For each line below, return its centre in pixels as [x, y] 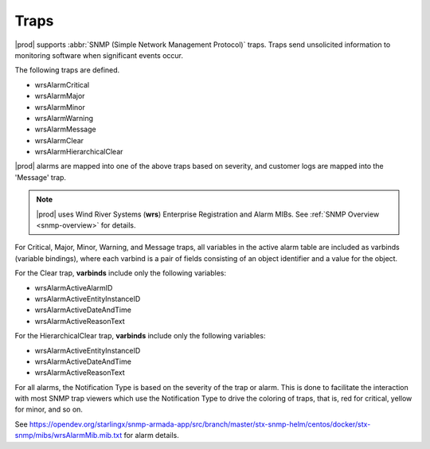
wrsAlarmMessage [65, 129]
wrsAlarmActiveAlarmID [74, 287]
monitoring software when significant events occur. [99, 55]
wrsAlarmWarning [64, 118]
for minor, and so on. [49, 409]
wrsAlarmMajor [60, 96]
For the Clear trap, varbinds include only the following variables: [121, 273]
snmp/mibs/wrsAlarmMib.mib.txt [68, 435]
